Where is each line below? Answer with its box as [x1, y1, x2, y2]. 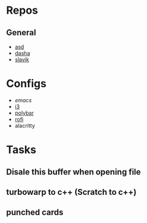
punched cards [6, 207, 64, 218]
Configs [6, 77, 46, 90]
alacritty [14, 122, 36, 129]
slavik [14, 56, 30, 63]
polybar [14, 109, 34, 117]
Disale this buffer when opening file [6, 167, 141, 177]
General [6, 28, 37, 38]
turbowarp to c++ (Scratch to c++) [6, 187, 137, 197]
